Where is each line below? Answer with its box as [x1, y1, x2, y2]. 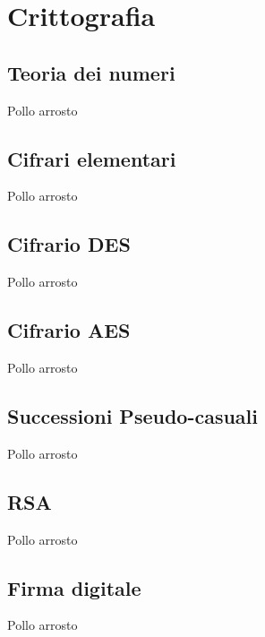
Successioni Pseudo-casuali [7, 401, 258, 429]
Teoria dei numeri [7, 58, 175, 86]
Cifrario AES [7, 316, 131, 344]
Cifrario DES [7, 230, 131, 258]
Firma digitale [7, 573, 141, 601]
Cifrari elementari [7, 144, 176, 172]
